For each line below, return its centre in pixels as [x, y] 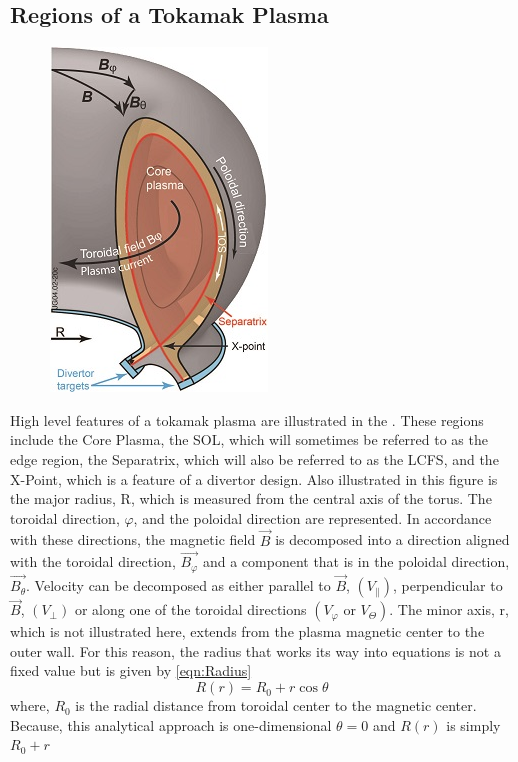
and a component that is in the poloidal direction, [356, 561]
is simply [473, 724]
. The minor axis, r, [449, 609]
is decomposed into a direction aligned [392, 539]
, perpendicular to [447, 585]
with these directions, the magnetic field [133, 539]
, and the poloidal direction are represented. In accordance [312, 517]
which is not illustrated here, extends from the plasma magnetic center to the [247, 631]
